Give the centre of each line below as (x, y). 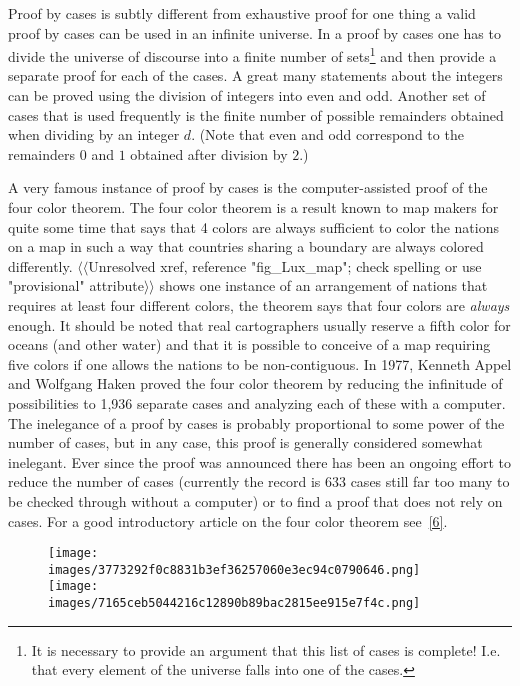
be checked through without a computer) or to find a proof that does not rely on (255, 500)
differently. (40, 265)
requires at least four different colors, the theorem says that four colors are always (259, 304)
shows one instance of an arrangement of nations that (323, 285)
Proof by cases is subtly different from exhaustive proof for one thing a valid (242, 13)
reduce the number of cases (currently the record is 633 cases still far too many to (259, 481)
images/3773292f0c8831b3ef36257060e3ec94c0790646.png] (234, 569)
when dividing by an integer (94, 134)
